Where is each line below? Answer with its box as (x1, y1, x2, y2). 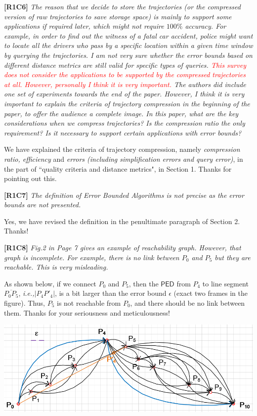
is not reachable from (56, 298, 121, 308)
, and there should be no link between (130, 298, 245, 308)
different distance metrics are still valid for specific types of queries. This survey (4, 59, 246, 70)
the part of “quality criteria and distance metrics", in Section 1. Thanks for (4, 163, 232, 174)
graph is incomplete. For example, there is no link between (4, 252, 179, 262)
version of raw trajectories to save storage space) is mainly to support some (4, 11, 232, 21)
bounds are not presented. (4, 199, 81, 210)
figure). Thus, (4, 298, 45, 308)
